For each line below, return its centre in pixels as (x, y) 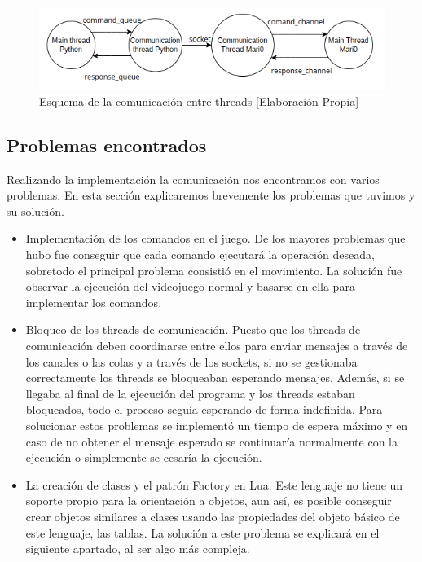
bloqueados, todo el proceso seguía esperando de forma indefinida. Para (204, 409)
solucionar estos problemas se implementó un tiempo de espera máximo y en (217, 426)
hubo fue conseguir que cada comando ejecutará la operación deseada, (200, 255)
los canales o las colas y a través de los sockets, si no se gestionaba (191, 361)
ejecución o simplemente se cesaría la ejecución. (144, 457)
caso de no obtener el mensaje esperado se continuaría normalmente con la (211, 441)
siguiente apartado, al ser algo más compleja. (138, 549)
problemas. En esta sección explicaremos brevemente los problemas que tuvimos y (211, 195)
